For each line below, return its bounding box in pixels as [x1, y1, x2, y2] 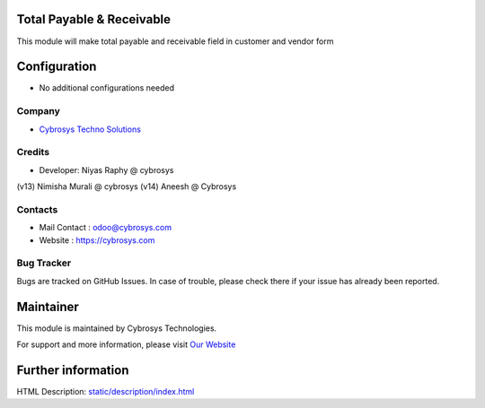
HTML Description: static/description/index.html [16, 386, 195, 396]
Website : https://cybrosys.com [39, 234, 155, 246]
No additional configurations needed [39, 82, 175, 93]
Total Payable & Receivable [16, 12, 171, 27]
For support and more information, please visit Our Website [16, 339, 236, 350]
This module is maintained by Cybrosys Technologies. [16, 323, 217, 334]
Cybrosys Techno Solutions [39, 124, 141, 135]
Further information [16, 362, 129, 378]
